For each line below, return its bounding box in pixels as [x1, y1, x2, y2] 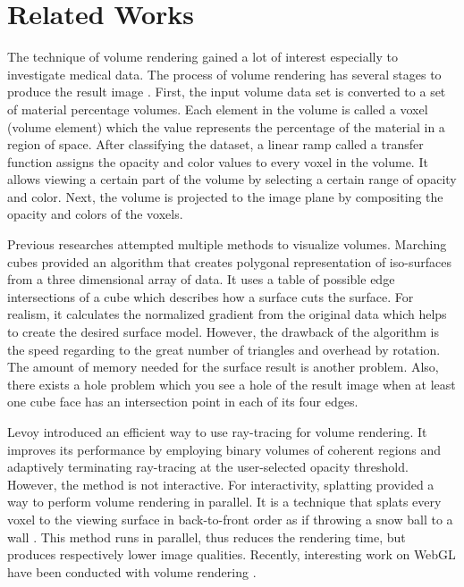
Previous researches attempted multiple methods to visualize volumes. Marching [7, 235, 447, 254]
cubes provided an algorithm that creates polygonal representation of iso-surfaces [7, 252, 451, 271]
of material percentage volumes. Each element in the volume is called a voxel [7, 99, 428, 118]
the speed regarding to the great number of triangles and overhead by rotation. [7, 340, 441, 358]
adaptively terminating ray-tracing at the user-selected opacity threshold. [7, 457, 409, 476]
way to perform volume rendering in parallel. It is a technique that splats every [7, 492, 442, 511]
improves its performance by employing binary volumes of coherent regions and [7, 440, 442, 458]
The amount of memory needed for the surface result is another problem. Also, [7, 357, 439, 376]
